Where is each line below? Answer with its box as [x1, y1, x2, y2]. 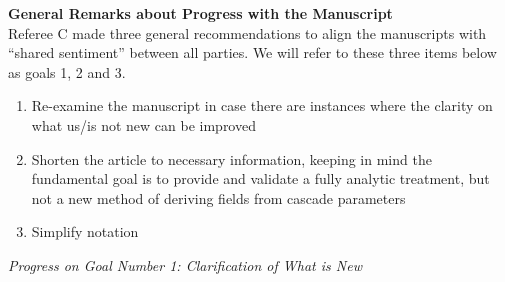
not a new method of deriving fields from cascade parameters [31, 187, 406, 208]
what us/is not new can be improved [31, 114, 256, 135]
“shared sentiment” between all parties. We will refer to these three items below [8, 42, 497, 63]
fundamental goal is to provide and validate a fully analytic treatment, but [31, 168, 490, 189]
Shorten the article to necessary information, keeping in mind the [31, 148, 432, 169]
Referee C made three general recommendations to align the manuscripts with [8, 22, 487, 43]
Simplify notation [31, 221, 139, 242]
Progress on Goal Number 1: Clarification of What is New [8, 254, 362, 275]
